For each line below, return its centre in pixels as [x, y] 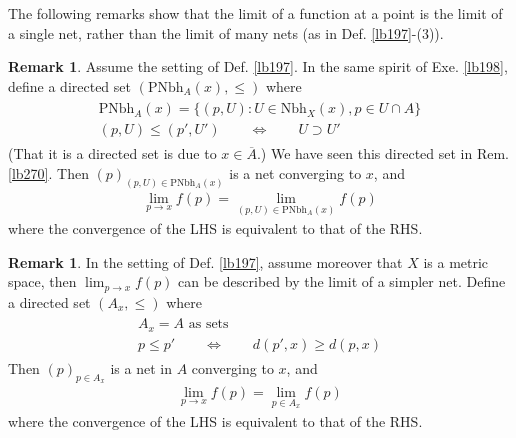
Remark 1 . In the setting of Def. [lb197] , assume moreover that [205, 261]
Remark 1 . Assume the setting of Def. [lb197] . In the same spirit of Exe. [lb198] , [258, 66]
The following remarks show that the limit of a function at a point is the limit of [255, 13]
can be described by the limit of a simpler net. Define [342, 281]
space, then [42, 281]
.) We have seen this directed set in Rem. [382, 153]
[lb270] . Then [48, 173]
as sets [208, 324]
